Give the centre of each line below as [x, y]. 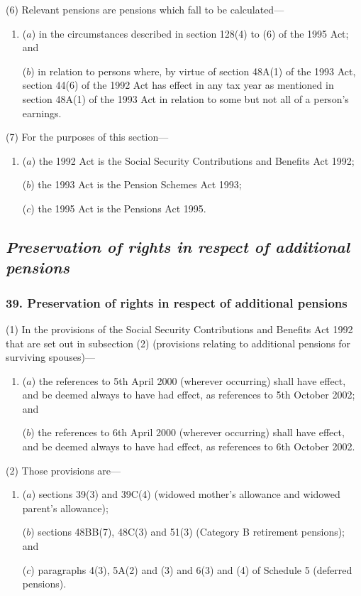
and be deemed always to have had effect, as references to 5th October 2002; [189, 395]
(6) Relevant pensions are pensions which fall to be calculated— [145, 9]
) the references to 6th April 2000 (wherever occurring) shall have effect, [188, 432]
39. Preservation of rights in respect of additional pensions [177, 302]
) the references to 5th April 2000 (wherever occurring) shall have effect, [189, 380]
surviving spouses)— [50, 357]
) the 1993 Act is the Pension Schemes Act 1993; [136, 184]
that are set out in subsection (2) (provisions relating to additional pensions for [178, 343]
